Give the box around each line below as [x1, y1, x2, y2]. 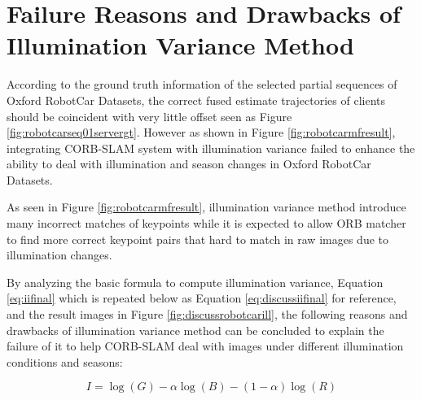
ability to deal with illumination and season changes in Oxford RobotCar [7, 155, 371, 172]
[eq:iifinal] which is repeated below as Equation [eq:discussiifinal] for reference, [7, 289, 397, 307]
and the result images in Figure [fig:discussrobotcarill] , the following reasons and [7, 306, 408, 323]
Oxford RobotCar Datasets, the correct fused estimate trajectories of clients [7, 91, 385, 108]
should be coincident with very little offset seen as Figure [7, 107, 292, 124]
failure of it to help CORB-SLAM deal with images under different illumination [7, 337, 404, 354]
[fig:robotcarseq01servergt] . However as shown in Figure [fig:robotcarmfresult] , [7, 124, 396, 141]
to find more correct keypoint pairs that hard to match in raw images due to [7, 230, 388, 247]
